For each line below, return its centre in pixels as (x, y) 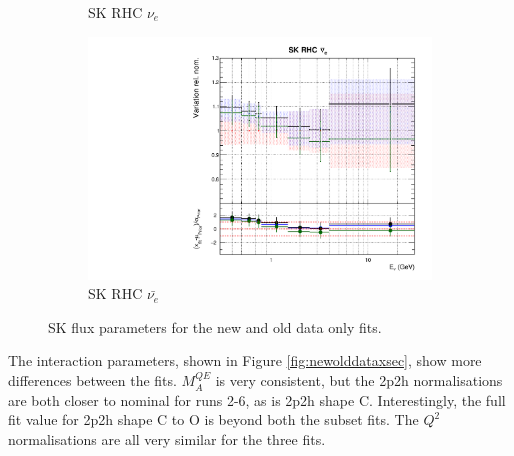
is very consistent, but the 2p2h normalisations (359, 380)
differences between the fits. (92, 380)
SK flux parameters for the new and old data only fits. (215, 326)
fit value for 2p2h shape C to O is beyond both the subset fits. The (213, 419)
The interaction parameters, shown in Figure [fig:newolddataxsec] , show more (245, 360)
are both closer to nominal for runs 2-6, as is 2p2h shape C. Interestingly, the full (257, 399)
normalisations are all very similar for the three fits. (167, 438)
